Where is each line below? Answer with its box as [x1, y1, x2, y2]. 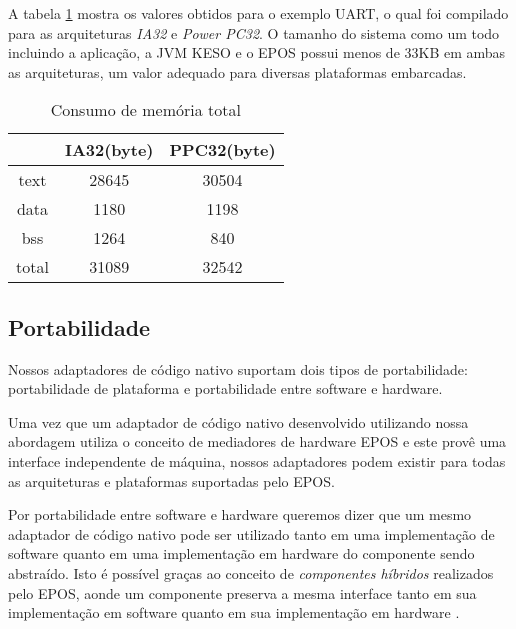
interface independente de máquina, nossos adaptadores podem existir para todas [8, 450, 506, 471]
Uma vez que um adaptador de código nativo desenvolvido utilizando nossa [8, 411, 469, 432]
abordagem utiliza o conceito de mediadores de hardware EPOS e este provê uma [8, 431, 507, 452]
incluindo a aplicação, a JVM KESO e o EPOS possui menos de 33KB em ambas [8, 42, 506, 63]
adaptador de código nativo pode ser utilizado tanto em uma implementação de [8, 523, 495, 544]
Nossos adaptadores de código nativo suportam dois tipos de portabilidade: [8, 358, 468, 379]
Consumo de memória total [50, 98, 241, 122]
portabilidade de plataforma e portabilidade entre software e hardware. [8, 378, 443, 399]
